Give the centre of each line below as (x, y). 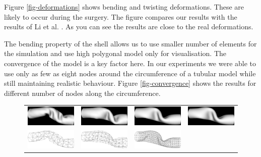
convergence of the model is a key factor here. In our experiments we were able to (130, 63)
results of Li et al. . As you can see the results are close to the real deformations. (129, 27)
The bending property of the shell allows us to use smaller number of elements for (130, 43)
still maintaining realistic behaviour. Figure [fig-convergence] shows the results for (130, 83)
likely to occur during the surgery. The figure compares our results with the (121, 16)
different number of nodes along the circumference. (82, 93)
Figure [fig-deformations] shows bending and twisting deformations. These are (124, 7)
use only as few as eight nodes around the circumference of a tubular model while (130, 73)
